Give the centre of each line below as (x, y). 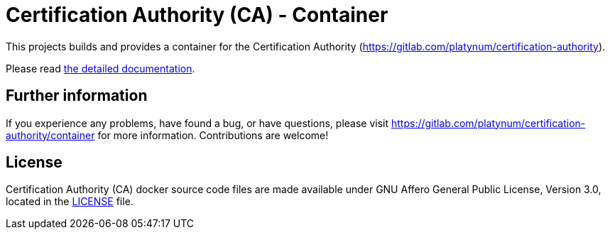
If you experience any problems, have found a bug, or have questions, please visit (197, 123)
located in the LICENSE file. (70, 202)
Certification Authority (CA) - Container (197, 15)
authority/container (50, 135)
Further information (77, 96)
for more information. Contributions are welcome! (213, 135)
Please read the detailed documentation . (100, 68)
